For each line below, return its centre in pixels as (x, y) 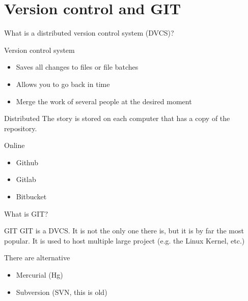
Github (27, 162)
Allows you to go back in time (63, 84)
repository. (21, 128)
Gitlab (26, 179)
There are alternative (37, 258)
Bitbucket (31, 197)
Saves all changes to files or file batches (77, 67)
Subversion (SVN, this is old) (62, 292)
